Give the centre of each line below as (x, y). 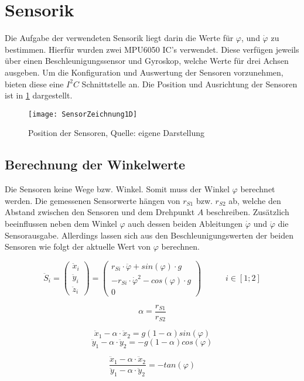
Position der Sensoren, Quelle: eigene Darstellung (116, 133)
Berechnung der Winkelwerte (95, 164)
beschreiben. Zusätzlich (247, 212)
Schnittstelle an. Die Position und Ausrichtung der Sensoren (189, 84)
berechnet (258, 189)
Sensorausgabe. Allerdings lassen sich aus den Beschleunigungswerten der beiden (149, 235)
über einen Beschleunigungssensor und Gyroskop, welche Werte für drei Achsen (147, 61)
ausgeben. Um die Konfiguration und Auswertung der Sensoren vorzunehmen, (144, 72)
